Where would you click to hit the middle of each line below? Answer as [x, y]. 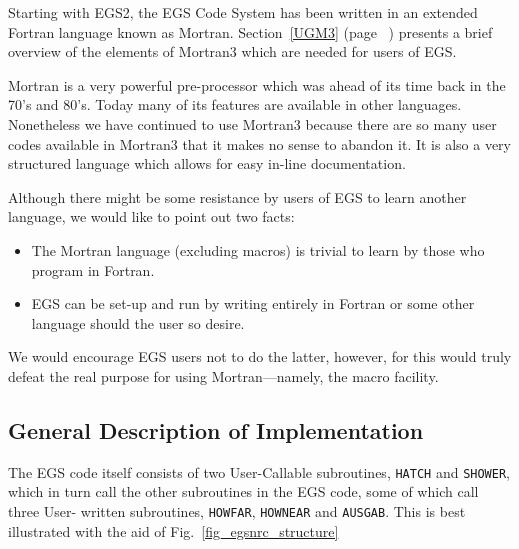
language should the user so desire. [138, 322]
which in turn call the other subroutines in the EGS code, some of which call [243, 491]
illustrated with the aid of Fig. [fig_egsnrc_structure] [173, 530]
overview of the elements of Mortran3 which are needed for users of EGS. [232, 51]
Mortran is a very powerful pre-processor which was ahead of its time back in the [257, 84]
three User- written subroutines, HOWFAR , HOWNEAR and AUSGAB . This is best [237, 510]
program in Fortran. [93, 269]
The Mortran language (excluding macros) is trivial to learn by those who [258, 249]
